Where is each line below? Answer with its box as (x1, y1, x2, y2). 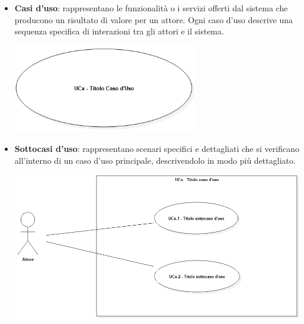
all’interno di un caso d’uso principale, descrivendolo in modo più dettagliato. (14, 154, 296, 166)
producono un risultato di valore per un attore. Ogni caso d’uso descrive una (14, 13, 293, 26)
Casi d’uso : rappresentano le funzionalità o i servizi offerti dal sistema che (14, 2, 288, 14)
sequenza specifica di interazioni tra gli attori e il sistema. (14, 25, 224, 37)
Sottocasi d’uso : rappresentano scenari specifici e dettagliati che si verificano (14, 142, 299, 155)
